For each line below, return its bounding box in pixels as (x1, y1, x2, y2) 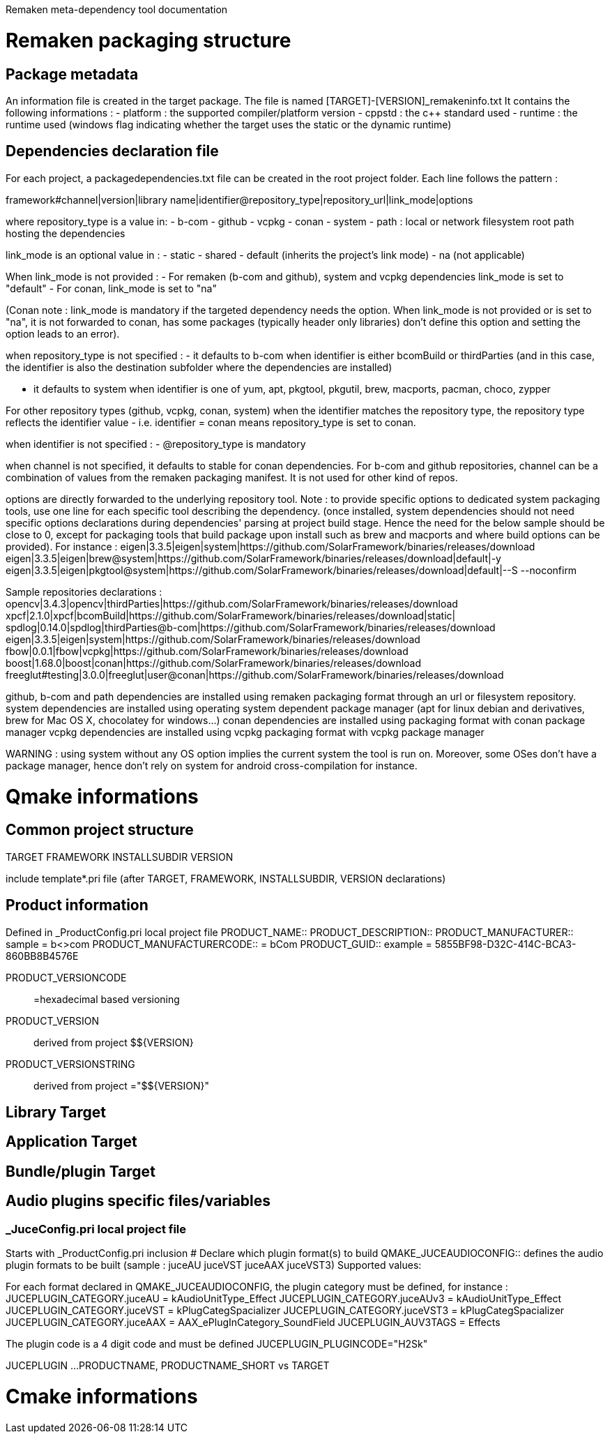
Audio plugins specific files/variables (6, 1192, 271, 1210)
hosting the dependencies (6, 227, 125, 239)
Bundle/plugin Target (6, 1162, 155, 1180)
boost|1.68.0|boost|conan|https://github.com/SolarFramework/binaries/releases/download (6, 656, 422, 669)
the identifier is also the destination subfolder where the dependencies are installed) (6, 361, 392, 373)
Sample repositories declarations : (6, 585, 162, 598)
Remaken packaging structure (6, 28, 291, 52)
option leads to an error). (6, 327, 120, 340)
